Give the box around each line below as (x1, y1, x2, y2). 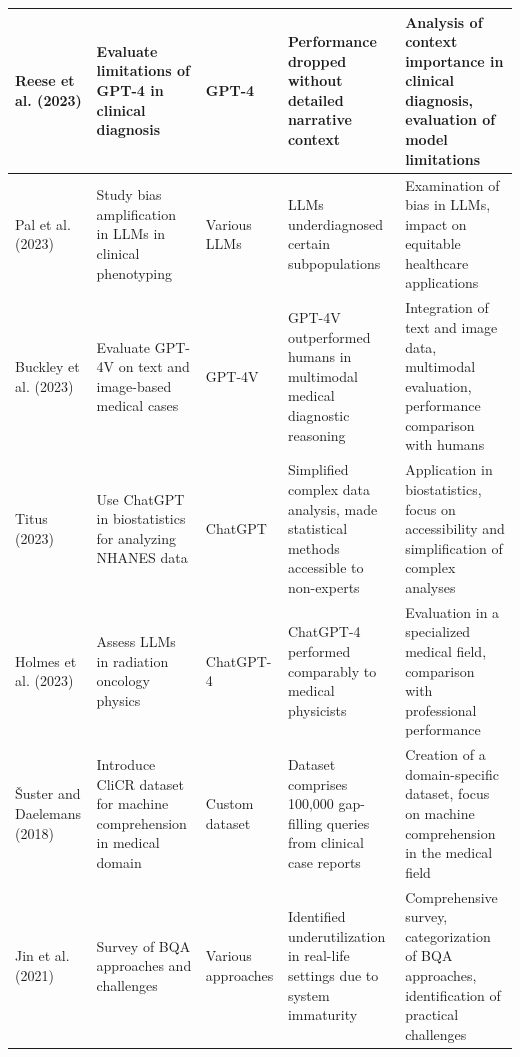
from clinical (287, 832, 364, 853)
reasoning (287, 424, 346, 445)
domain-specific (405, 763, 499, 784)
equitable (405, 233, 461, 254)
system (287, 984, 330, 1005)
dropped (287, 50, 347, 71)
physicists (287, 699, 347, 720)
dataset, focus (405, 783, 490, 804)
